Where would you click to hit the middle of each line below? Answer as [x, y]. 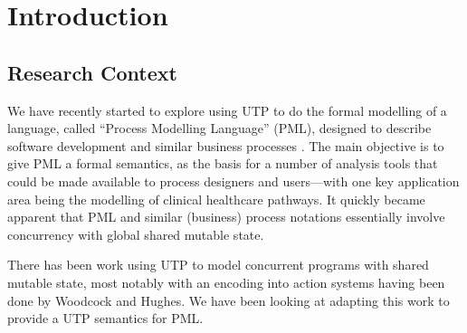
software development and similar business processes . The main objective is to [226, 145]
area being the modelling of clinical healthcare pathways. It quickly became [216, 199]
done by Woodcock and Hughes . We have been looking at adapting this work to [229, 300]
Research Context [92, 72]
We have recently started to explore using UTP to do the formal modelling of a [227, 110]
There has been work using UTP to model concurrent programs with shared [218, 265]
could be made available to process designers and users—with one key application [233, 181]
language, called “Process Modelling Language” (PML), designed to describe [219, 128]
